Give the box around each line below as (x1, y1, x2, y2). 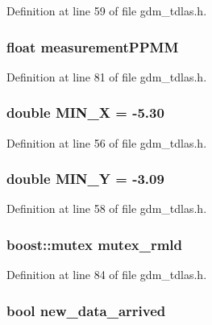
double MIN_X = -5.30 (6, 102, 164, 123)
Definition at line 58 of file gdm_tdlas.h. (6, 200, 207, 217)
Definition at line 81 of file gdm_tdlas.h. (6, 68, 207, 85)
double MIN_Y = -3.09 (6, 169, 164, 189)
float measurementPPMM (6, 36, 179, 56)
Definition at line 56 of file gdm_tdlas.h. (6, 134, 207, 151)
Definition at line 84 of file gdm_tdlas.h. (6, 266, 207, 283)
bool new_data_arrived (6, 300, 166, 320)
